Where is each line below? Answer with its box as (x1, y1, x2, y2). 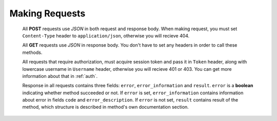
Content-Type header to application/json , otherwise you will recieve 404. (22, 32, 190, 38)
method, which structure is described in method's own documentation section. (22, 104, 189, 110)
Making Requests (9, 8, 86, 19)
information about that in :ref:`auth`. (22, 73, 97, 79)
